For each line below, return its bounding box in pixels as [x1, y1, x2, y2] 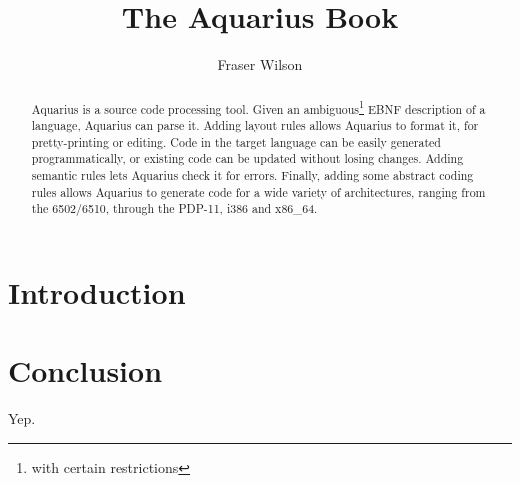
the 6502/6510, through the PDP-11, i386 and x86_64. [31, 200, 318, 217]
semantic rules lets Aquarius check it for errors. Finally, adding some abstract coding [31, 167, 474, 184]
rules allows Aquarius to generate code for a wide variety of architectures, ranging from [31, 183, 486, 200]
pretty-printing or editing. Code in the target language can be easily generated [31, 133, 441, 150]
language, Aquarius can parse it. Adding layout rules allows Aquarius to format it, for [31, 117, 479, 134]
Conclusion [8, 350, 163, 391]
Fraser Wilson [217, 54, 303, 75]
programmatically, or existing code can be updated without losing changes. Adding [31, 150, 464, 167]
